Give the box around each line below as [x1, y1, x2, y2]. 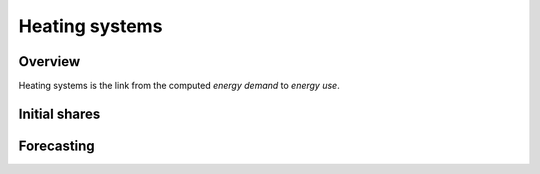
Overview [18, 53, 81, 70]
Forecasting [18, 137, 95, 154]
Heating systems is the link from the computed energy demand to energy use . [18, 80, 340, 92]
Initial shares [18, 105, 101, 122]
